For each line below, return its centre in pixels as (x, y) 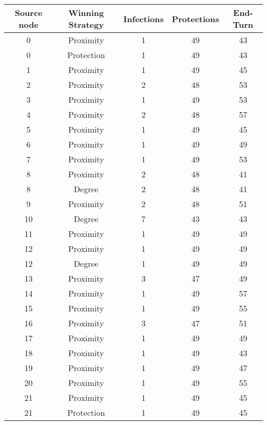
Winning (86, 13)
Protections (195, 19)
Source (28, 13)
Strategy (86, 24)
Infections (144, 19)
